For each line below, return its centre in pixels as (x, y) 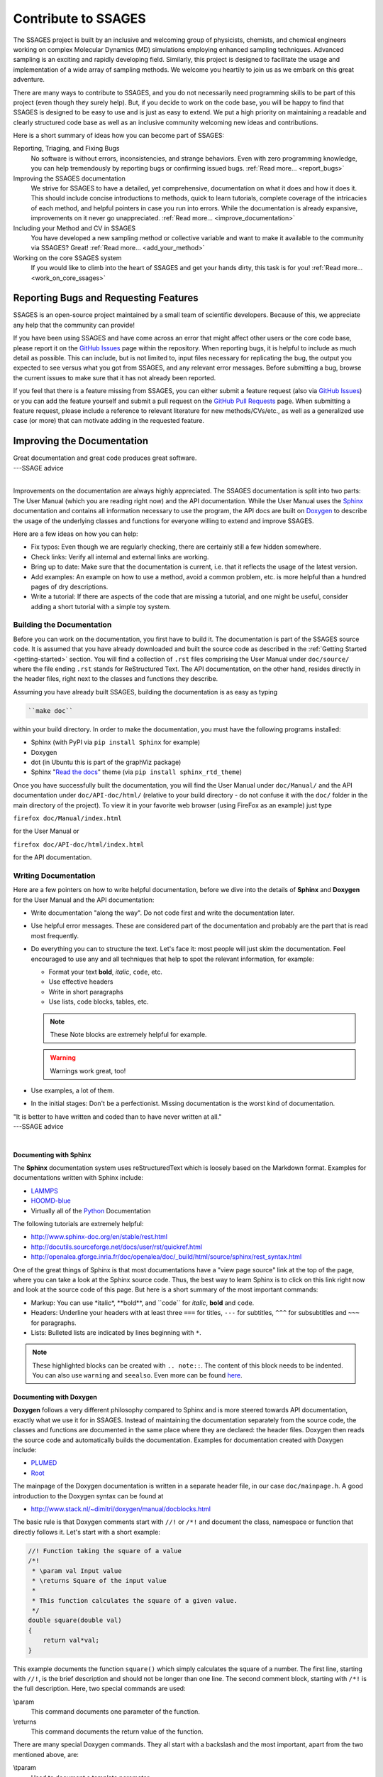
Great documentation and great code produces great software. (105, 458)
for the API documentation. (52, 857)
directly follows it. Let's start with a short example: (87, 1532)
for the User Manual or (46, 831)
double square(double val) (75, 1620)
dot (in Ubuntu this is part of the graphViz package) (106, 762)
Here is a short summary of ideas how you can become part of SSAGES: (119, 136)
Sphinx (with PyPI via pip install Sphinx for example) (116, 742)
